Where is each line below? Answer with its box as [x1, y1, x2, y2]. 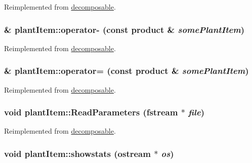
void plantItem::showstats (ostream [4, 147, 151, 159]
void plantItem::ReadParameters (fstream [4, 106, 178, 118]
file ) [188, 106, 205, 118]
